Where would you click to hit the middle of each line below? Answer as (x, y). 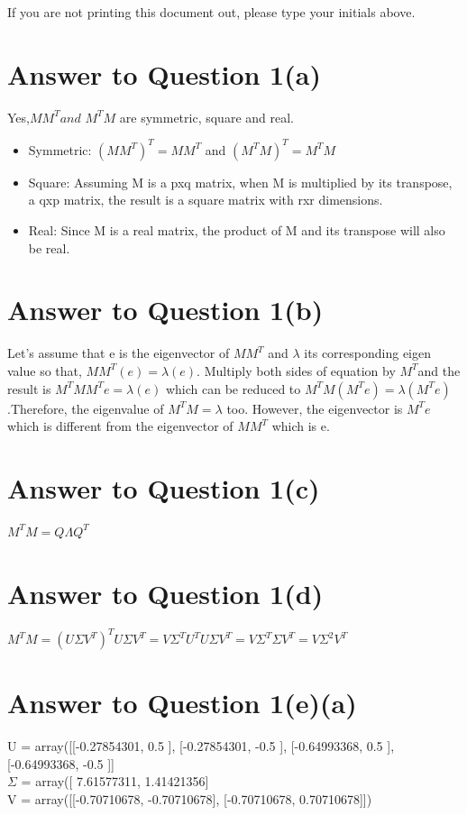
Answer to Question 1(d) (165, 593)
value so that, (45, 370)
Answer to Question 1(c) (164, 487)
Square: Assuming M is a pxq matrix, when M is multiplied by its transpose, (240, 182)
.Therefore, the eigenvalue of (86, 408)
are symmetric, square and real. (206, 117)
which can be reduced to (233, 388)
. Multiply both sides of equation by (296, 370)
